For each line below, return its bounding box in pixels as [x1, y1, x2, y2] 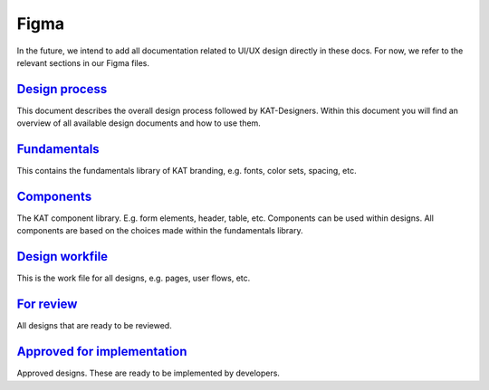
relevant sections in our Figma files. [16, 57, 149, 68]
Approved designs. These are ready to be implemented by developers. [16, 367, 281, 379]
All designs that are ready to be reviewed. [16, 320, 172, 331]
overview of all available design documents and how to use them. [16, 118, 262, 128]
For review [16, 297, 78, 312]
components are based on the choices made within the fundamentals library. [16, 225, 303, 236]
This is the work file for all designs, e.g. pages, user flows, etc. [16, 272, 251, 284]
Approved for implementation [16, 344, 187, 359]
